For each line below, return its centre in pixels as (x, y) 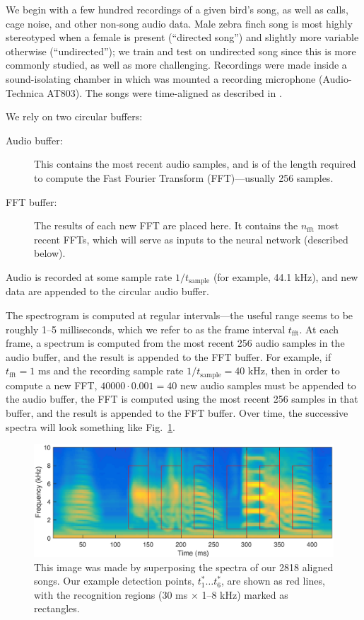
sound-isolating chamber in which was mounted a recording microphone (161, 78)
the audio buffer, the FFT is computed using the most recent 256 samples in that (182, 399)
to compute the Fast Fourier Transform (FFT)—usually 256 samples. (184, 177)
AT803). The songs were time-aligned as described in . (164, 92)
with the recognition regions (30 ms (111, 594)
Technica (25, 92)
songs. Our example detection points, (114, 581)
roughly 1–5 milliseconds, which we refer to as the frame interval (146, 329)
